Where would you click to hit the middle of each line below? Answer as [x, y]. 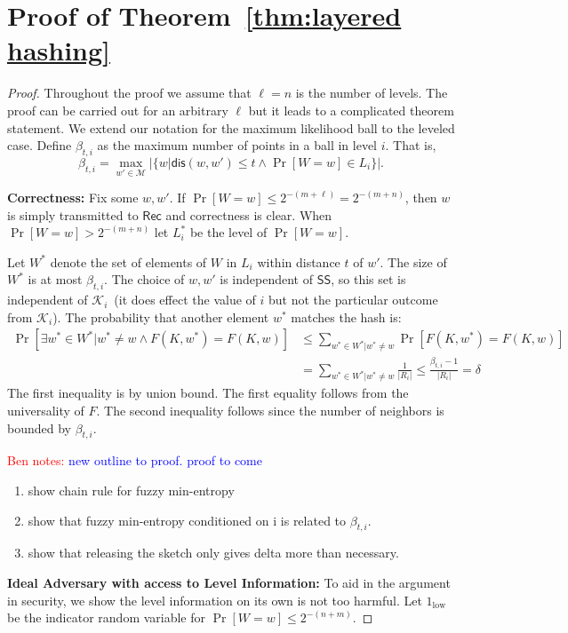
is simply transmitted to [73, 214]
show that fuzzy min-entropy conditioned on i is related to [187, 520]
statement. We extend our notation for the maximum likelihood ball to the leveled [231, 127]
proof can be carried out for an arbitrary [118, 110]
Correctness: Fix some [73, 198]
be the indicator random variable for [107, 617]
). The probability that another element [161, 316]
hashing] [59, 50]
